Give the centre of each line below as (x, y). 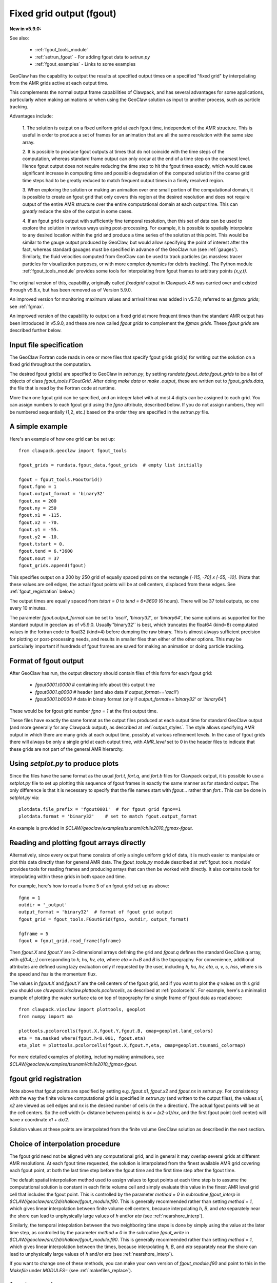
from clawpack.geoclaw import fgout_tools (73, 451)
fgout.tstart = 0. (42, 544)
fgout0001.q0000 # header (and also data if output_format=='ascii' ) (107, 692)
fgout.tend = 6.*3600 (46, 551)
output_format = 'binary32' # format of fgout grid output (96, 912)
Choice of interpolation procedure (65, 1144)
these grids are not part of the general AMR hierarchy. (67, 749)
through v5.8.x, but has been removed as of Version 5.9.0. (71, 290)
